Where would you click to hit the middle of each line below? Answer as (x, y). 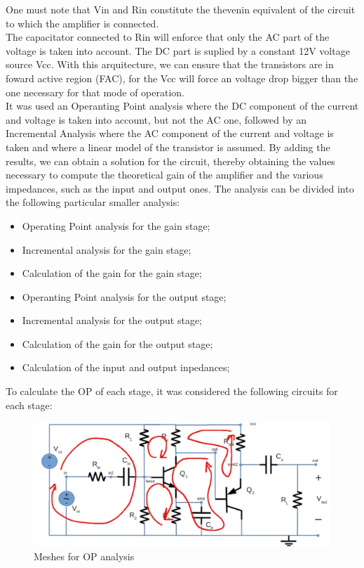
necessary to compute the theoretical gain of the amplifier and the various (164, 175)
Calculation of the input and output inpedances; (126, 367)
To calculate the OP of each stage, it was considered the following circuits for (172, 391)
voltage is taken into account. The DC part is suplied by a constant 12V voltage (178, 50)
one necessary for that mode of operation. (95, 92)
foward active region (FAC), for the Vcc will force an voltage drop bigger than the (182, 78)
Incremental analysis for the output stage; (112, 320)
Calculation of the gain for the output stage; (117, 343)
